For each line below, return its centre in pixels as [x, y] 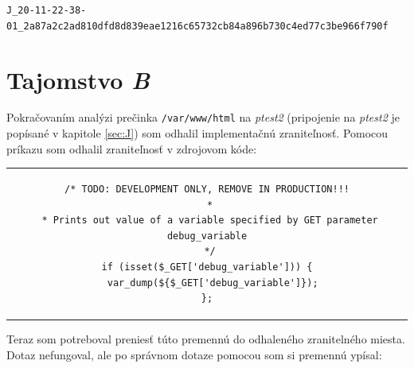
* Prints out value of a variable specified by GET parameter [210, 221]
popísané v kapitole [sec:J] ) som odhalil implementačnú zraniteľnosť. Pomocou [197, 133]
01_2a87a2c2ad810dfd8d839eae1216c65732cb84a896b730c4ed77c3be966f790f [197, 26]
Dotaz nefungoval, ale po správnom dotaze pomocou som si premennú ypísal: [194, 354]
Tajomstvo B [78, 79]
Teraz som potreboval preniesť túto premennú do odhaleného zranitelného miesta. [206, 339]
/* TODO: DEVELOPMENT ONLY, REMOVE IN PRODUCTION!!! [207, 190]
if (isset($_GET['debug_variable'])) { [207, 267]
